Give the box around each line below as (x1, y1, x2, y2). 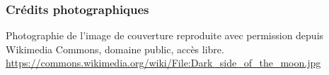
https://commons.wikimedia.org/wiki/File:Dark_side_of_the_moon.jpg (6, 55, 321, 70)
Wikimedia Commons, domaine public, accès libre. (6, 41, 224, 56)
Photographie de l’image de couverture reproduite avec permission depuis (6, 28, 324, 43)
